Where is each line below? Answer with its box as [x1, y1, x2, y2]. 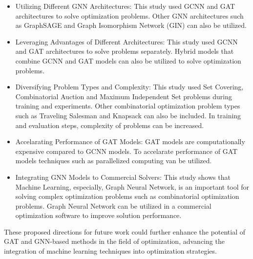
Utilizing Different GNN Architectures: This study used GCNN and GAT [15, 1, 235, 11]
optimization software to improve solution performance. [15, 210, 182, 220]
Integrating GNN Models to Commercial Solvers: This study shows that [15, 172, 231, 182]
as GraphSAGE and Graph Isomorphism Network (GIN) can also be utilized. [15, 20, 247, 30]
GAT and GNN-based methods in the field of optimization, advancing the [4, 236, 225, 246]
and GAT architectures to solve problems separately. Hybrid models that [15, 46, 234, 56]
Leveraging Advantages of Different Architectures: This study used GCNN [15, 36, 238, 46]
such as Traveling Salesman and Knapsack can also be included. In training [15, 110, 241, 120]
